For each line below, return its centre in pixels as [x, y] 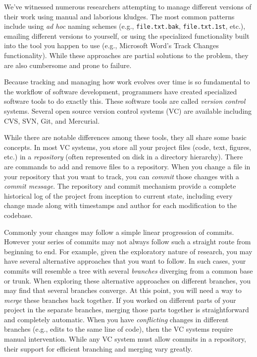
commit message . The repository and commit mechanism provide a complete [120, 186]
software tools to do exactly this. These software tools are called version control [125, 101]
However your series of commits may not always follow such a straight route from [128, 242]
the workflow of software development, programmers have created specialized [121, 91]
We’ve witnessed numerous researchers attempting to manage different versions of [128, 6]
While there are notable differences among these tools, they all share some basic [125, 137]
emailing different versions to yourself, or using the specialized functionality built [127, 36]
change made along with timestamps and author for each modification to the [121, 205]
